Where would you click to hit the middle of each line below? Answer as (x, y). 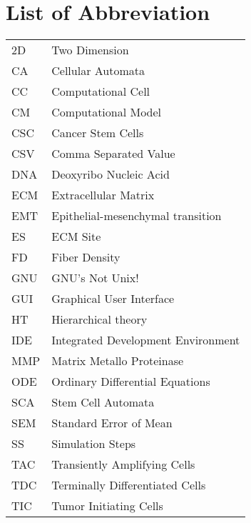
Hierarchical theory (99, 319)
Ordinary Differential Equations (131, 382)
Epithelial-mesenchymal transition (137, 216)
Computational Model (107, 112)
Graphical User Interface (113, 299)
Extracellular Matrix (103, 195)
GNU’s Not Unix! (95, 278)
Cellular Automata (98, 71)
